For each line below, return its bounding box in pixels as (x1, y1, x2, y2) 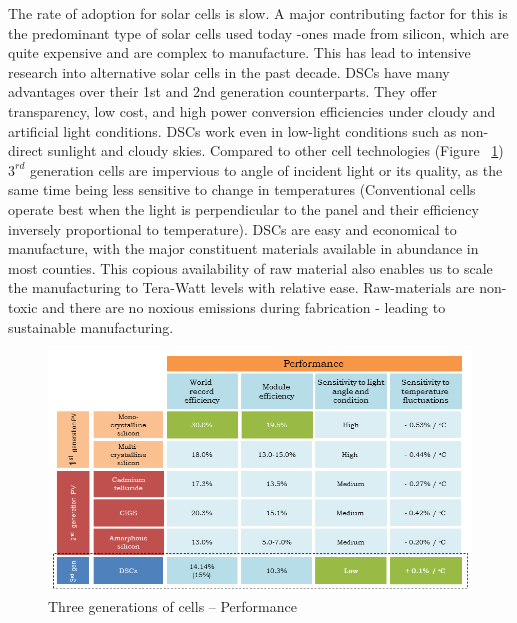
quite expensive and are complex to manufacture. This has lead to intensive (8, 42, 471, 63)
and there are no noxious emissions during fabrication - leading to (42, 296, 446, 317)
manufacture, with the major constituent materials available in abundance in (8, 238, 479, 259)
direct (8, 140, 44, 161)
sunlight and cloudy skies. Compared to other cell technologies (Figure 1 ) (47, 140, 504, 161)
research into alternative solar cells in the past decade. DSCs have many (8, 61, 450, 82)
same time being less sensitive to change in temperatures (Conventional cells (8, 179, 476, 200)
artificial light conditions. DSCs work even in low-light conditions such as (8, 120, 457, 141)
